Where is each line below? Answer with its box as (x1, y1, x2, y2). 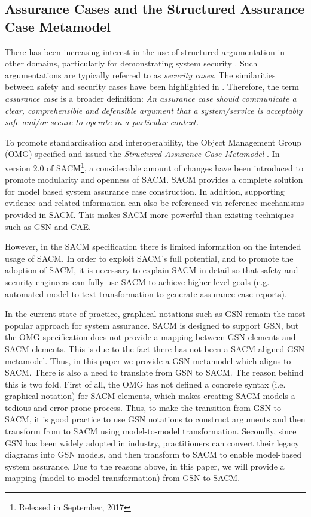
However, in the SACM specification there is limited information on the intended (5, 240, 301, 253)
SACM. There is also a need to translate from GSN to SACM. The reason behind (5, 366, 304, 379)
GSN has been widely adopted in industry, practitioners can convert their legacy (5, 436, 300, 449)
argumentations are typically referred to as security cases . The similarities (5, 68, 276, 81)
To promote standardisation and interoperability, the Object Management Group (5, 135, 301, 148)
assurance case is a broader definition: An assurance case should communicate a (5, 92, 297, 104)
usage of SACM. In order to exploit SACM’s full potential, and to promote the (5, 252, 294, 264)
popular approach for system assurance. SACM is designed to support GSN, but (5, 319, 299, 331)
